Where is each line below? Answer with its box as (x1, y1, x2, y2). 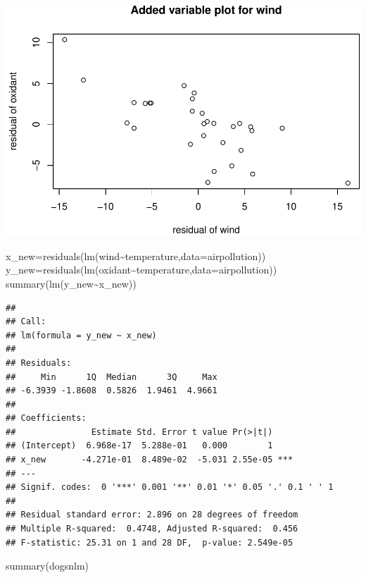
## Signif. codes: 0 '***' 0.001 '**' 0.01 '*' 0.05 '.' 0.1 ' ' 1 (6, 482, 334, 493)
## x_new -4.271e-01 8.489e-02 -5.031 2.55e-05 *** (6, 455, 294, 465)
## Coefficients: (6, 413, 87, 424)
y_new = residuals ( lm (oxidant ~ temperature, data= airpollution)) (6, 262, 277, 277)
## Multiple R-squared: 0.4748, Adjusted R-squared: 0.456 (6, 524, 298, 534)
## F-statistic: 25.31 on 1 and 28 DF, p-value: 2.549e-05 (6, 537, 294, 548)
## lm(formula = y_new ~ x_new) (6, 330, 157, 340)
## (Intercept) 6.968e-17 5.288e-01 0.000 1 (6, 441, 273, 451)
